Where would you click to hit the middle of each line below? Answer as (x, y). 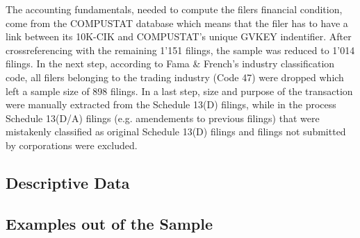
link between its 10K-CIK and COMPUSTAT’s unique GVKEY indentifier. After (179, 36)
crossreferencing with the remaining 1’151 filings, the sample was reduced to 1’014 (180, 50)
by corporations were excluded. (72, 145)
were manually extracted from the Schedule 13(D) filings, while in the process (171, 104)
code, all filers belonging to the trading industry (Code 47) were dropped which (175, 77)
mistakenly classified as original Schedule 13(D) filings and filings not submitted (176, 131)
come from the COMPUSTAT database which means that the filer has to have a (177, 23)
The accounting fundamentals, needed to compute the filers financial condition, (174, 9)
